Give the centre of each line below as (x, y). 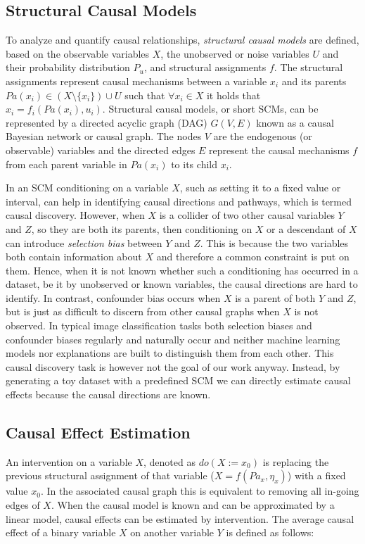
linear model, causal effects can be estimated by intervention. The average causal (180, 518)
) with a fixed (316, 475)
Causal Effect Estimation (98, 432)
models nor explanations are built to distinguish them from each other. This (170, 353)
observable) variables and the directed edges (101, 150)
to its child (194, 164)
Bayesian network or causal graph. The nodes (104, 136)
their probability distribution (68, 67)
